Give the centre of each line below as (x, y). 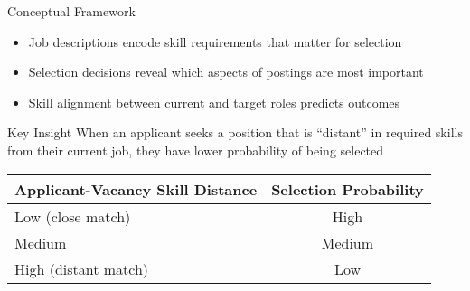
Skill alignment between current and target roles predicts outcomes (214, 102)
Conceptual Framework (71, 11)
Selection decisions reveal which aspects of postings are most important (226, 72)
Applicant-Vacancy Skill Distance (136, 189)
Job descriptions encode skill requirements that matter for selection (215, 41)
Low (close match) (73, 216)
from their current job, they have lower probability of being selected (196, 150)
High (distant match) (82, 268)
